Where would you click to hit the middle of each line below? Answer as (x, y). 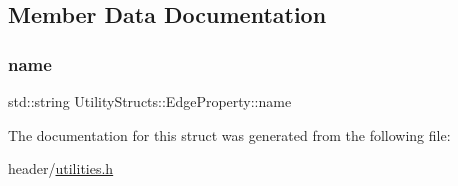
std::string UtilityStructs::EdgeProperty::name (150, 101)
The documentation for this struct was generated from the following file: (229, 134)
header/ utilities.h (61, 168)
